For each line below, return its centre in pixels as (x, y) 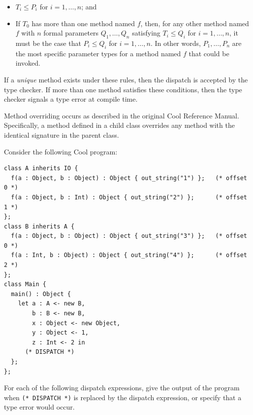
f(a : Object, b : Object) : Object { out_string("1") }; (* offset (129, 178)
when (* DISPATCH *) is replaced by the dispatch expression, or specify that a (123, 397)
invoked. (28, 63)
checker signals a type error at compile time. (71, 99)
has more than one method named (83, 23)
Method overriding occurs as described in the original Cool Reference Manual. (122, 115)
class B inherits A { (39, 226)
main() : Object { (41, 294)
